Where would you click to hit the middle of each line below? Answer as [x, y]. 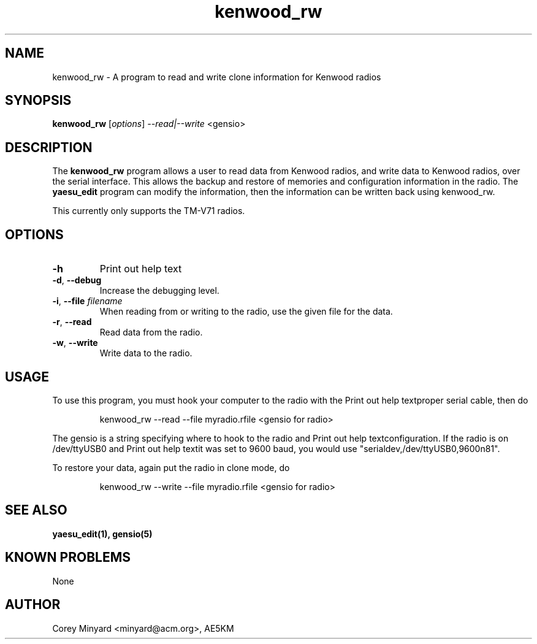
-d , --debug [77, 280]
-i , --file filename [87, 301]
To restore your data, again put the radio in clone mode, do [171, 467]
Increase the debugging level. [159, 291]
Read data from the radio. [151, 332]
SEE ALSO [36, 510]
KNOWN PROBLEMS [68, 558]
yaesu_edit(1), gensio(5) [102, 534]
